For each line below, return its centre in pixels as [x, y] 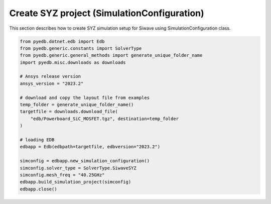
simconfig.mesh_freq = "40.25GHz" [62, 175]
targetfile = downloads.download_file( [69, 112]
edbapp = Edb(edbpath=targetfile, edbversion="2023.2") [90, 147]
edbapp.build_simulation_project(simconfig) [76, 182]
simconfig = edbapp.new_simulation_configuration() [85, 161]
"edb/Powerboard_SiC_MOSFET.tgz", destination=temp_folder [105, 119]
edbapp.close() [38, 189]
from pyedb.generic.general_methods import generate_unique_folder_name [111, 56]
